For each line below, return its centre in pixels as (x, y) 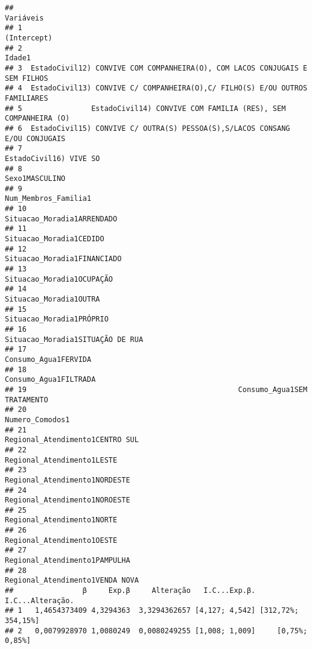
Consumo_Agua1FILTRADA (50, 380)
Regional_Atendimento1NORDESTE (68, 480)
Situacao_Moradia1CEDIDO (55, 239)
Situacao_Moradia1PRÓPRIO (57, 319)
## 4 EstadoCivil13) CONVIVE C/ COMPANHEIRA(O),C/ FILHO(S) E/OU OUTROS (156, 88)
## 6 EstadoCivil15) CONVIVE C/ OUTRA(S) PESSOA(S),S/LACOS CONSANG (148, 128)
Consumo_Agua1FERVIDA (48, 359)
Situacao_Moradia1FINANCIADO (63, 259)
